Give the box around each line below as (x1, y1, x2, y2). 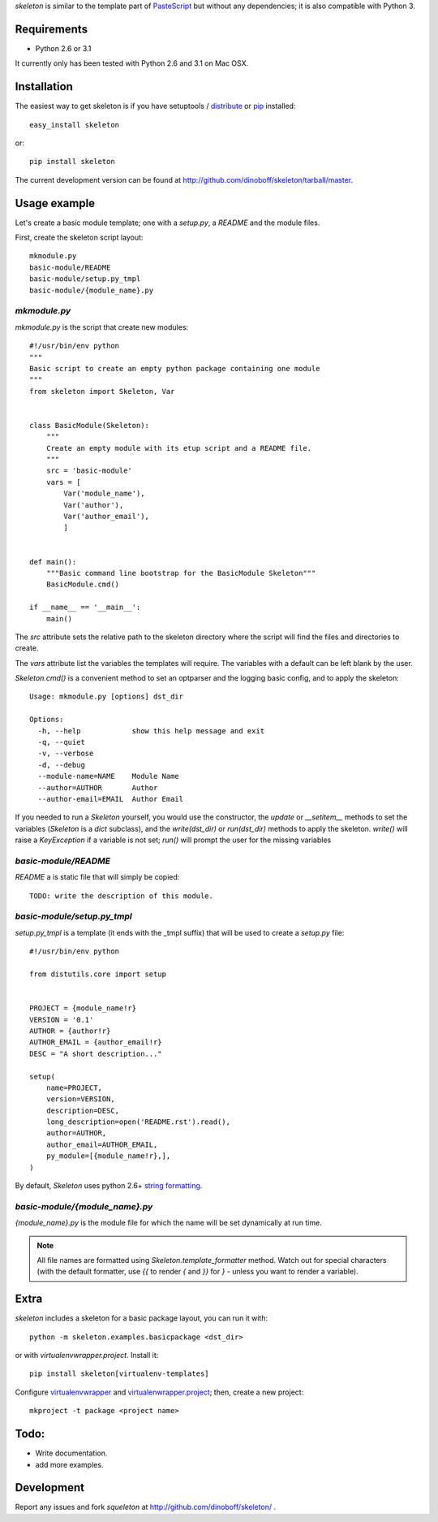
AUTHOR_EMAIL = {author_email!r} (29, 1038, 162, 1047)
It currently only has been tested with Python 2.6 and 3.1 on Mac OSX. (15, 58, 249, 68)
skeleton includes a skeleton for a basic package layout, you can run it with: (15, 1313, 268, 1323)
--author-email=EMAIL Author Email (37, 794, 184, 803)
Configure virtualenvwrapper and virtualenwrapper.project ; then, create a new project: (15, 1387, 304, 1397)
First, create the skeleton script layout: (15, 232, 144, 243)
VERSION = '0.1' (29, 1015, 94, 1024)
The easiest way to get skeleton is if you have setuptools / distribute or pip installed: (15, 102, 296, 111)
